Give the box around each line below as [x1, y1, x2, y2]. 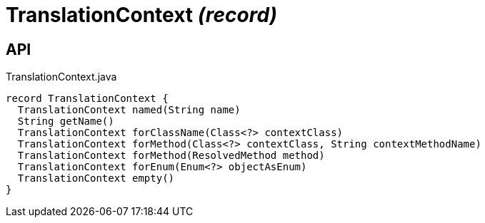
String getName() [17, 115, 114, 128]
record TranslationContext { [6, 93, 169, 105]
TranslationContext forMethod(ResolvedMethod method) [17, 150, 325, 162]
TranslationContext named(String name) [17, 104, 241, 116]
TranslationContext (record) [6, 3, 278, 27]
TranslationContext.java [6, 71, 117, 83]
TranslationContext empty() [17, 172, 175, 185]
